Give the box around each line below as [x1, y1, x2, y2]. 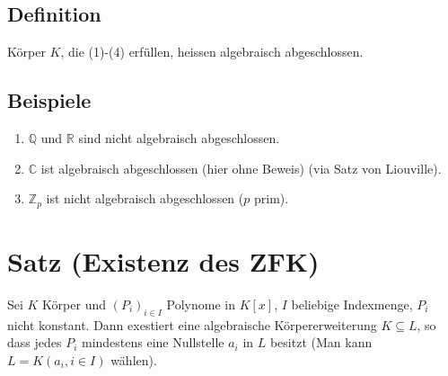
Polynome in [166, 294, 235, 313]
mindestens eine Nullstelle [81, 333, 224, 352]
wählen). [110, 350, 157, 369]
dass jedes [7, 333, 62, 352]
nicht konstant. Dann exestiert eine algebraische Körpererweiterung [7, 315, 377, 334]
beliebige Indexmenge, [291, 294, 413, 313]
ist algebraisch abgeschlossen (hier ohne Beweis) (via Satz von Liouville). [40, 158, 442, 177]
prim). [253, 189, 289, 208]
